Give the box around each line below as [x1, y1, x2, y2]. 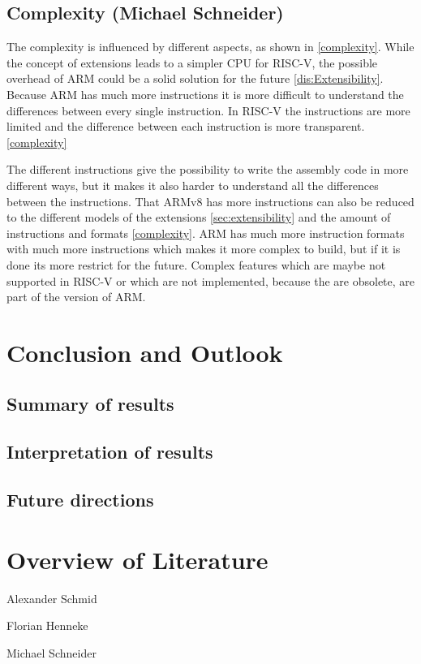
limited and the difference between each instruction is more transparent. [6, 118, 365, 135]
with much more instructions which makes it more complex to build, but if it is [6, 240, 401, 257]
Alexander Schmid [6, 589, 97, 606]
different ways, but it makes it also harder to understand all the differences [6, 176, 379, 193]
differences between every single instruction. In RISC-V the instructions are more [6, 101, 410, 119]
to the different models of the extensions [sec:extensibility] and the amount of [6, 209, 391, 226]
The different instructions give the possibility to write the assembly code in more [6, 161, 409, 178]
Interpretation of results [6, 439, 213, 464]
